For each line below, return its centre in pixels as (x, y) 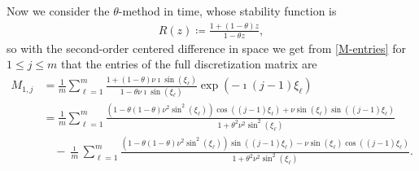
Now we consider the (58, 11)
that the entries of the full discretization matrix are (189, 64)
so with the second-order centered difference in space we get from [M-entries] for (206, 48)
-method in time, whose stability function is (227, 11)
